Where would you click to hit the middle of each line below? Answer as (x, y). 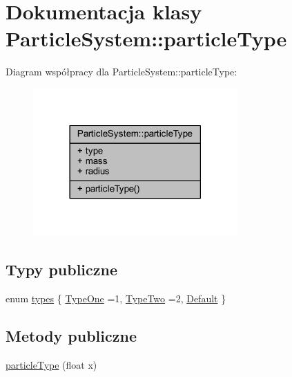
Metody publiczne (71, 336)
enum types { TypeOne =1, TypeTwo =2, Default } (116, 298)
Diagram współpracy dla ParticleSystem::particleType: (121, 72)
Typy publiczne (62, 269)
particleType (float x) (51, 365)
